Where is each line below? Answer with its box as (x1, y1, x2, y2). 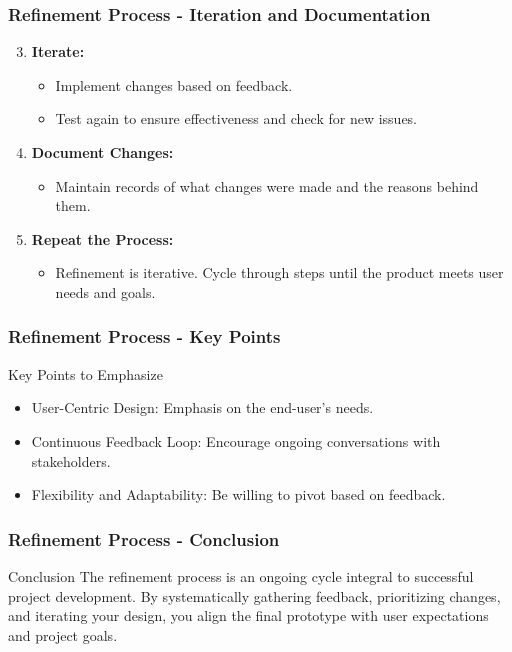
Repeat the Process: (31, 228, 174, 249)
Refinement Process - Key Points (8, 324, 281, 349)
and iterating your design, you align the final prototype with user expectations (8, 605, 489, 626)
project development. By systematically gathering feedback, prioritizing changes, (8, 585, 501, 606)
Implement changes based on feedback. (55, 74, 293, 95)
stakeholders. (31, 450, 111, 471)
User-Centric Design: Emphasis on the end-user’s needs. (31, 397, 374, 418)
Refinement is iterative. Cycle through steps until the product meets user (55, 262, 504, 283)
